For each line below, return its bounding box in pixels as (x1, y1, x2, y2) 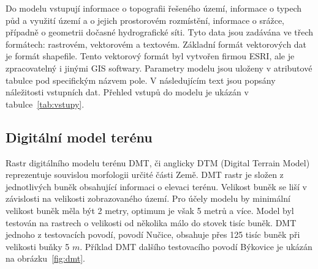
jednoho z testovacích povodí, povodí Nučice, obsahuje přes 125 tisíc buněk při (6, 228, 300, 241)
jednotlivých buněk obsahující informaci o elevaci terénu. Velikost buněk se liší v (6, 180, 307, 193)
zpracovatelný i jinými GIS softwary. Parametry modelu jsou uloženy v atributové (6, 61, 312, 74)
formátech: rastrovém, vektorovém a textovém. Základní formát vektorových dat (6, 37, 307, 50)
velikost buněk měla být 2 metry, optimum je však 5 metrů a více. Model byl (6, 204, 294, 216)
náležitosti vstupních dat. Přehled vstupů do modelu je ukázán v (6, 86, 249, 98)
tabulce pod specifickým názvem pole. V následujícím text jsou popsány (6, 73, 276, 86)
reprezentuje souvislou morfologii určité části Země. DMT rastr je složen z (6, 168, 284, 181)
